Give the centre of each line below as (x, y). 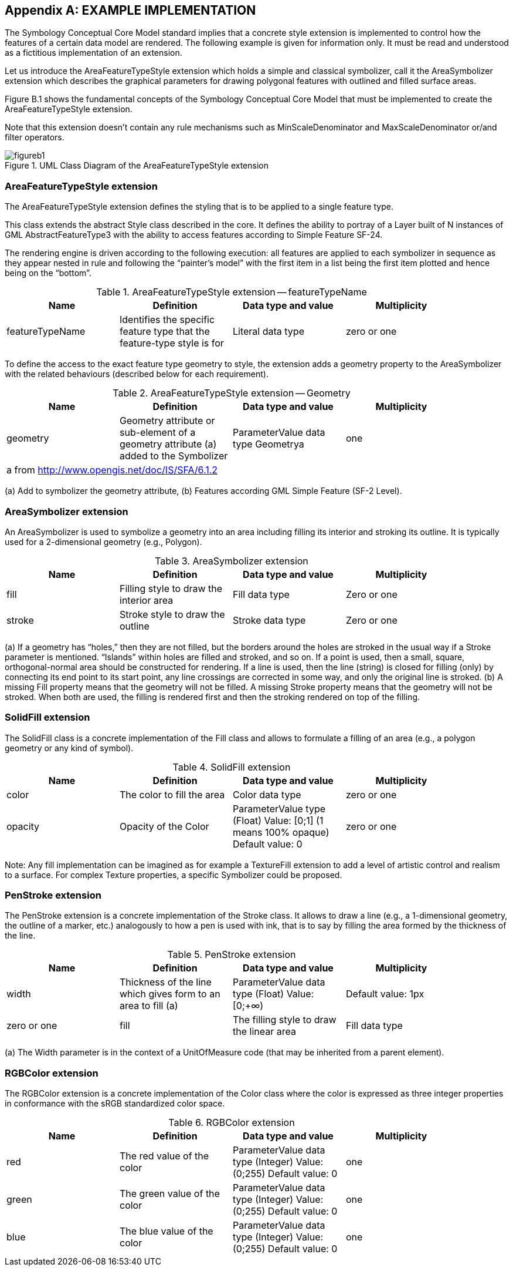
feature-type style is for (172, 343)
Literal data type (269, 332)
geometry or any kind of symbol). (69, 748)
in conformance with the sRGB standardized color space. (115, 1104)
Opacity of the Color (164, 826)
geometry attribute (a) (168, 444)
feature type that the (165, 332)
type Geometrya (269, 444)
